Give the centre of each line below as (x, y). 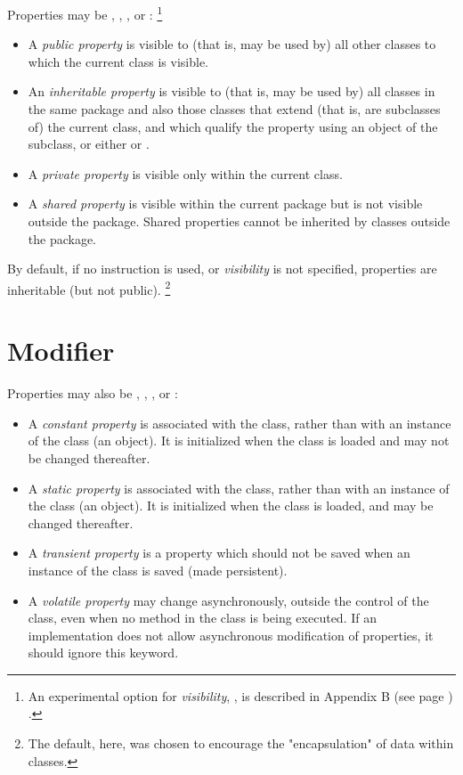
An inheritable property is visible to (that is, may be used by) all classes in (231, 91)
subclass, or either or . (89, 144)
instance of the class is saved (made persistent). (158, 570)
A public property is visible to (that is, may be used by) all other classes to (232, 44)
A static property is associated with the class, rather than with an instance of (239, 488)
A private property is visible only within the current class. (185, 173)
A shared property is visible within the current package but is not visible (225, 204)
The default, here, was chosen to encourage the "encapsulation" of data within (241, 743)
